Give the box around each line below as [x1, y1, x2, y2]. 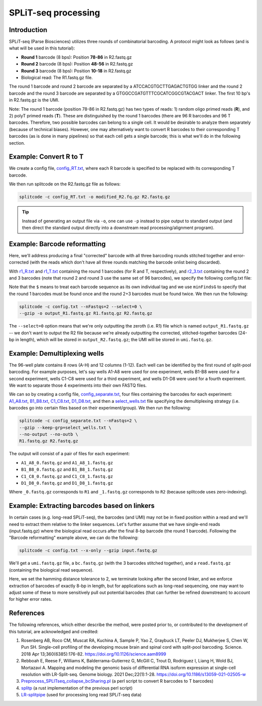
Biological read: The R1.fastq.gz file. [21, 75, 93, 81]
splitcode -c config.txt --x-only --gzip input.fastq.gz [19, 548, 158, 553]
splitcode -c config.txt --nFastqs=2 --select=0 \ [19, 304, 143, 309]
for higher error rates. [9, 596, 52, 602]
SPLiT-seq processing [9, 7, 100, 18]
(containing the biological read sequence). [9, 567, 94, 573]
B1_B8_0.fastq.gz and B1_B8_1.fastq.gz [21, 466, 114, 473]
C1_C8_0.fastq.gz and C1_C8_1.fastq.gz [21, 473, 114, 479]
